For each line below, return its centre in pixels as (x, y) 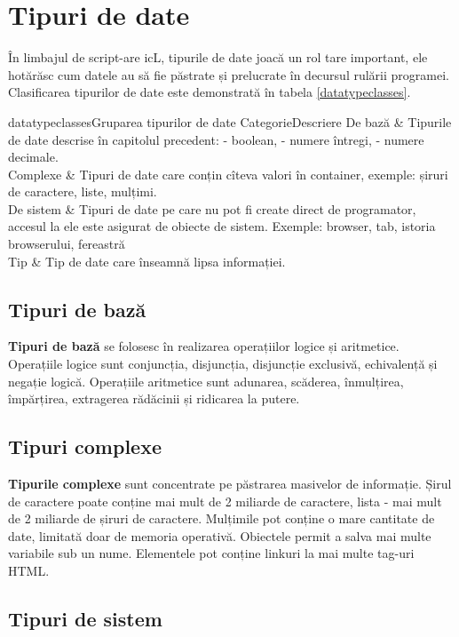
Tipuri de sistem (85, 618)
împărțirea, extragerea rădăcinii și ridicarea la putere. (154, 398)
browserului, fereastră (67, 244)
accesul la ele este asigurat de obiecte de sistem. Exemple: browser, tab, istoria (222, 226)
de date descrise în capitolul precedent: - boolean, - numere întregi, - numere (216, 139)
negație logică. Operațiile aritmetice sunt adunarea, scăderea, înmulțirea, (206, 381)
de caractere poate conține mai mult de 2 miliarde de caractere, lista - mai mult (225, 501)
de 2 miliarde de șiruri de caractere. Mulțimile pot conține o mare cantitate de (222, 518)
